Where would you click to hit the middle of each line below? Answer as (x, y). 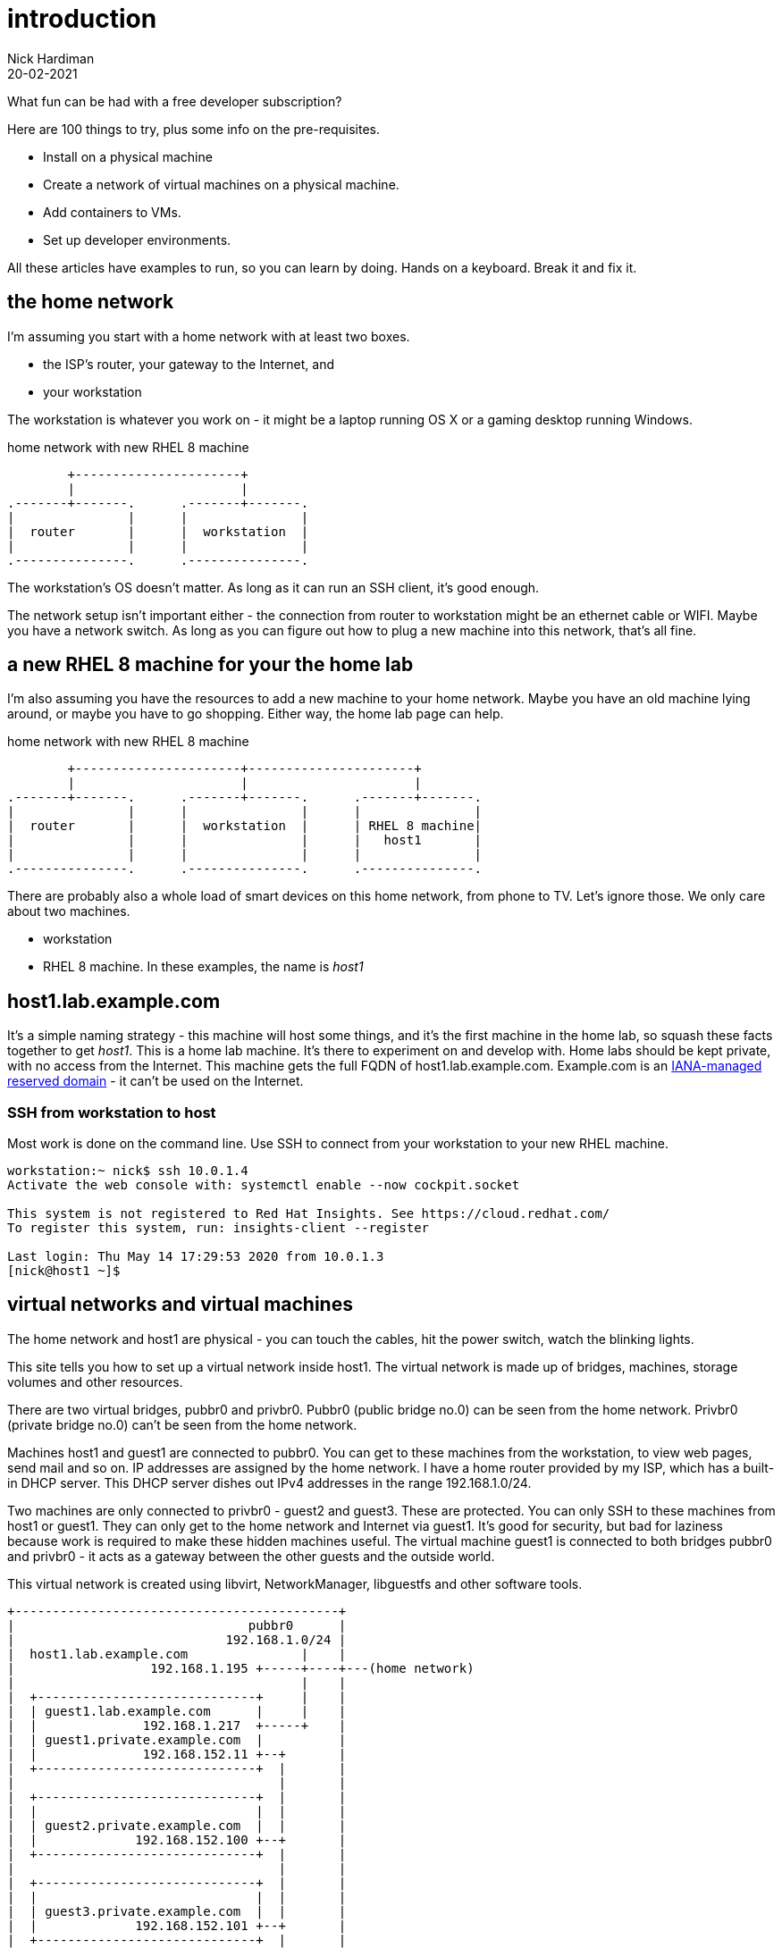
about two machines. (69, 911)
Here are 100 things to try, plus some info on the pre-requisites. (194, 129)
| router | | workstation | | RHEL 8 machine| (245, 826)
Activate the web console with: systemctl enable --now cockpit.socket (264, 1185)
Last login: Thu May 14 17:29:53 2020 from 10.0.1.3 (196, 1257)
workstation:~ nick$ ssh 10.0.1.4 (128, 1171)
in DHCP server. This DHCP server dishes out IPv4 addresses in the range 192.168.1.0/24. (269, 1482)
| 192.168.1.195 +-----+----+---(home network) (241, 1668)
